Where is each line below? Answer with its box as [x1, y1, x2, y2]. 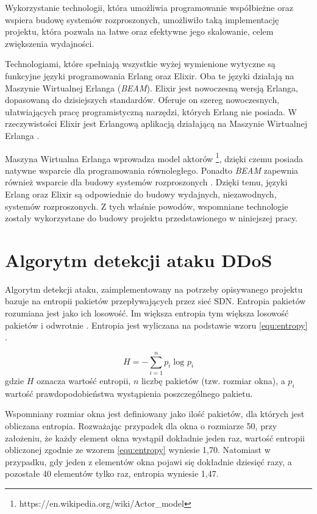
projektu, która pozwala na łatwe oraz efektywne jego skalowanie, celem [5, 25, 274, 38]
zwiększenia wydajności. [5, 37, 94, 49]
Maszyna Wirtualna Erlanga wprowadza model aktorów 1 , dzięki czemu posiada [5, 150, 303, 165]
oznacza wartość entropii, [37, 374, 131, 387]
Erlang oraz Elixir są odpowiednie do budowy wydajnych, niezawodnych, [5, 187, 277, 200]
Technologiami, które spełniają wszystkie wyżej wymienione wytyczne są [5, 57, 276, 70]
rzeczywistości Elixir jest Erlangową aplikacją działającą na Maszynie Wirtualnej [5, 117, 307, 130]
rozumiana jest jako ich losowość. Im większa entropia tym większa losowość [5, 307, 289, 319]
